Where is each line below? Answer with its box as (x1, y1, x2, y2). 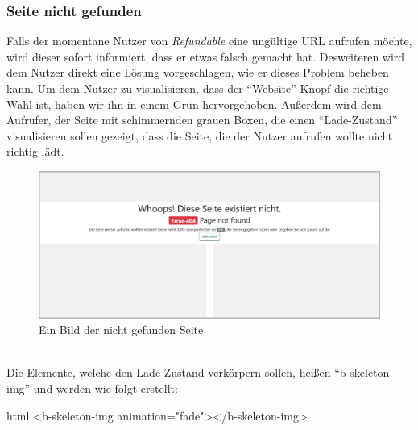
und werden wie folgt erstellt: (33, 379, 178, 396)
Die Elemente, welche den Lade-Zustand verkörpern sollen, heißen (6, 364, 331, 381)
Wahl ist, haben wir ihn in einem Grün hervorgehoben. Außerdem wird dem (6, 95, 382, 112)
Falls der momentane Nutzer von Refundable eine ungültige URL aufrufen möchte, (6, 32, 412, 49)
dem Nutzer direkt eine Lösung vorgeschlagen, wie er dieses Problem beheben (6, 64, 389, 81)
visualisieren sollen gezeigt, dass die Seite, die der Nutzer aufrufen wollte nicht (6, 127, 393, 144)
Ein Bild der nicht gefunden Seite (39, 321, 204, 338)
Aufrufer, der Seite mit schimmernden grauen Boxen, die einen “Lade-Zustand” (6, 111, 398, 128)
